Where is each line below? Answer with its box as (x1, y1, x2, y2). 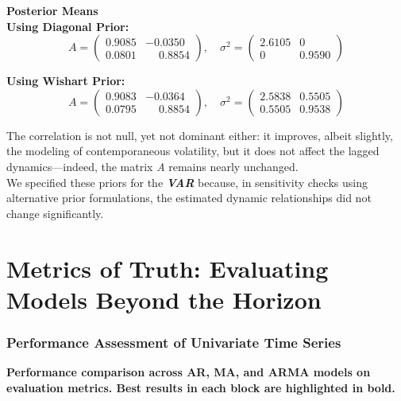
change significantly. (6, 204, 104, 221)
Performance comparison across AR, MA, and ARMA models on (6, 364, 371, 380)
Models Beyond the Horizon (6, 282, 322, 315)
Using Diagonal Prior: (6, 18, 129, 34)
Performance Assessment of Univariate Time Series (6, 332, 341, 352)
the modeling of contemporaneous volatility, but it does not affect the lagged (6, 142, 380, 159)
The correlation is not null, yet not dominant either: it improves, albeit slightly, (6, 127, 393, 143)
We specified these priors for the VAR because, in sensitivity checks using (6, 173, 368, 190)
